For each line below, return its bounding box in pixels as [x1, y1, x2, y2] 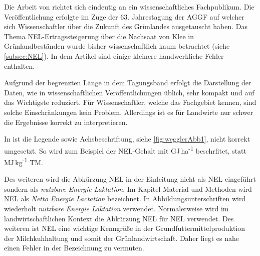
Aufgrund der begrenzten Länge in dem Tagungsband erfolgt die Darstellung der [4, 77, 251, 88]
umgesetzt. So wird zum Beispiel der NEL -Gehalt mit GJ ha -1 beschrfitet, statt [4, 144, 247, 156]
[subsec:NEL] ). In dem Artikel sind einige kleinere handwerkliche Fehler [4, 50, 224, 61]
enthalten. [4, 60, 35, 71]
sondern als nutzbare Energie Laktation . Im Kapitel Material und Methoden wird [4, 183, 252, 194]
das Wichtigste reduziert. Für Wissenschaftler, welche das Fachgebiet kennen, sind [4, 97, 256, 107]
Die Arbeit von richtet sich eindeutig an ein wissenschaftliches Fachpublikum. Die [4, 2, 254, 12]
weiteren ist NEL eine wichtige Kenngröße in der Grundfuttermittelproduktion [4, 223, 245, 233]
